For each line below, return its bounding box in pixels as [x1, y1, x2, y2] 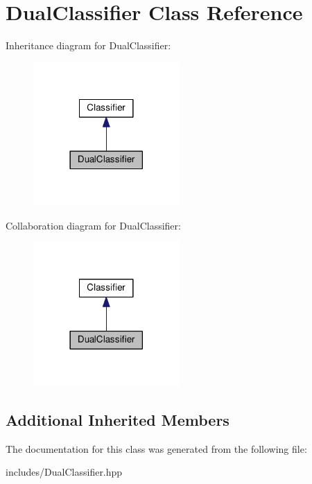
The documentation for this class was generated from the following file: [6, 441, 307, 456]
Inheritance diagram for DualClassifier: [6, 38, 171, 53]
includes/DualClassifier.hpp [6, 465, 123, 479]
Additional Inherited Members [6, 408, 229, 430]
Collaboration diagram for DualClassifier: [6, 218, 181, 232]
